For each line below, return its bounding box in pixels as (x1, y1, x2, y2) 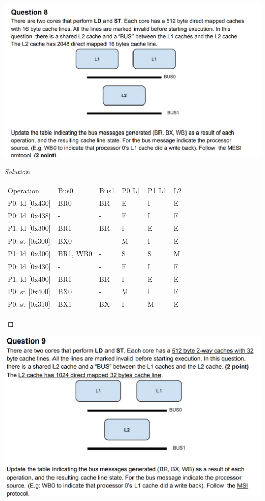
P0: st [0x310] (8, 299, 50, 309)
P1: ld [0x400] (8, 273, 51, 284)
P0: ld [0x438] (8, 210, 51, 221)
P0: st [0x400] (8, 286, 50, 297)
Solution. (4, 166, 32, 177)
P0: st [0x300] (8, 235, 50, 246)
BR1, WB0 (58, 248, 92, 258)
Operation (8, 184, 39, 195)
